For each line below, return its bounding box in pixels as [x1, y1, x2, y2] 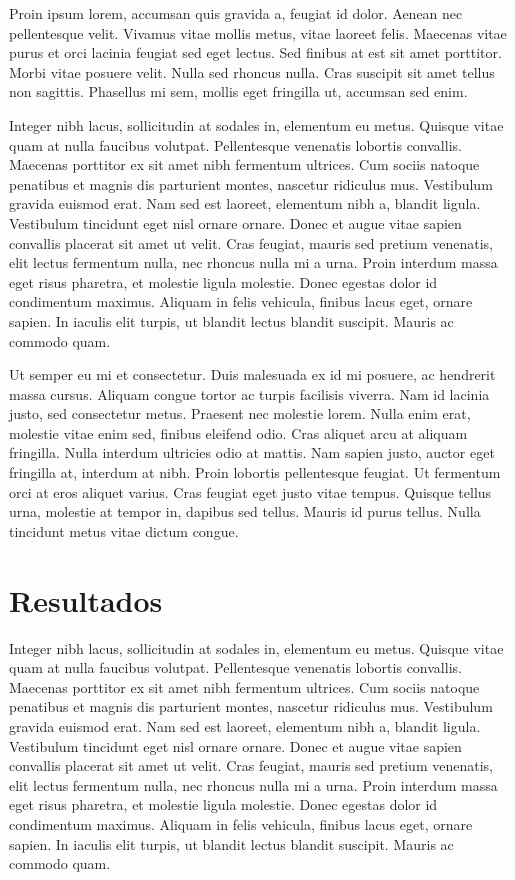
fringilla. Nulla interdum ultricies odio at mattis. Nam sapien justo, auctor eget [9, 442, 495, 463]
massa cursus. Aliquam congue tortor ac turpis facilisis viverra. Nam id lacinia [9, 383, 490, 404]
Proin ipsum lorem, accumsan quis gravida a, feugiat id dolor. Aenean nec [9, 3, 463, 23]
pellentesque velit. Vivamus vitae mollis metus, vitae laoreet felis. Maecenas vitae [9, 22, 507, 43]
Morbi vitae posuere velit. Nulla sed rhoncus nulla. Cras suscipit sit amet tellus [9, 61, 495, 82]
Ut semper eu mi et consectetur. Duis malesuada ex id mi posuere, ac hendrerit [9, 364, 496, 385]
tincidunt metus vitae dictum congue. [9, 520, 239, 541]
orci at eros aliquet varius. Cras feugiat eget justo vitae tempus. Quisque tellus [9, 481, 492, 502]
